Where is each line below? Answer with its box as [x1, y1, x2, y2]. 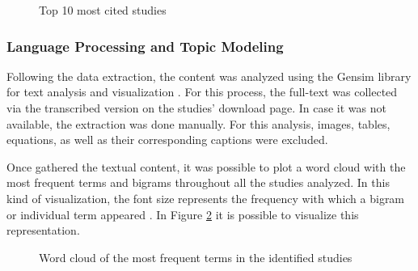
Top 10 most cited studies [39, 2, 167, 18]
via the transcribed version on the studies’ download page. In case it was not [6, 100, 386, 116]
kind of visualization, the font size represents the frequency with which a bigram [6, 189, 405, 206]
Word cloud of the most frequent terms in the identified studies [39, 248, 353, 265]
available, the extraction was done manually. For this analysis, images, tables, [6, 115, 391, 132]
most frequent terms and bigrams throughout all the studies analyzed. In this [6, 174, 390, 191]
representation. [6, 222, 80, 239]
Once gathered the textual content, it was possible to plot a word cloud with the [6, 158, 406, 175]
